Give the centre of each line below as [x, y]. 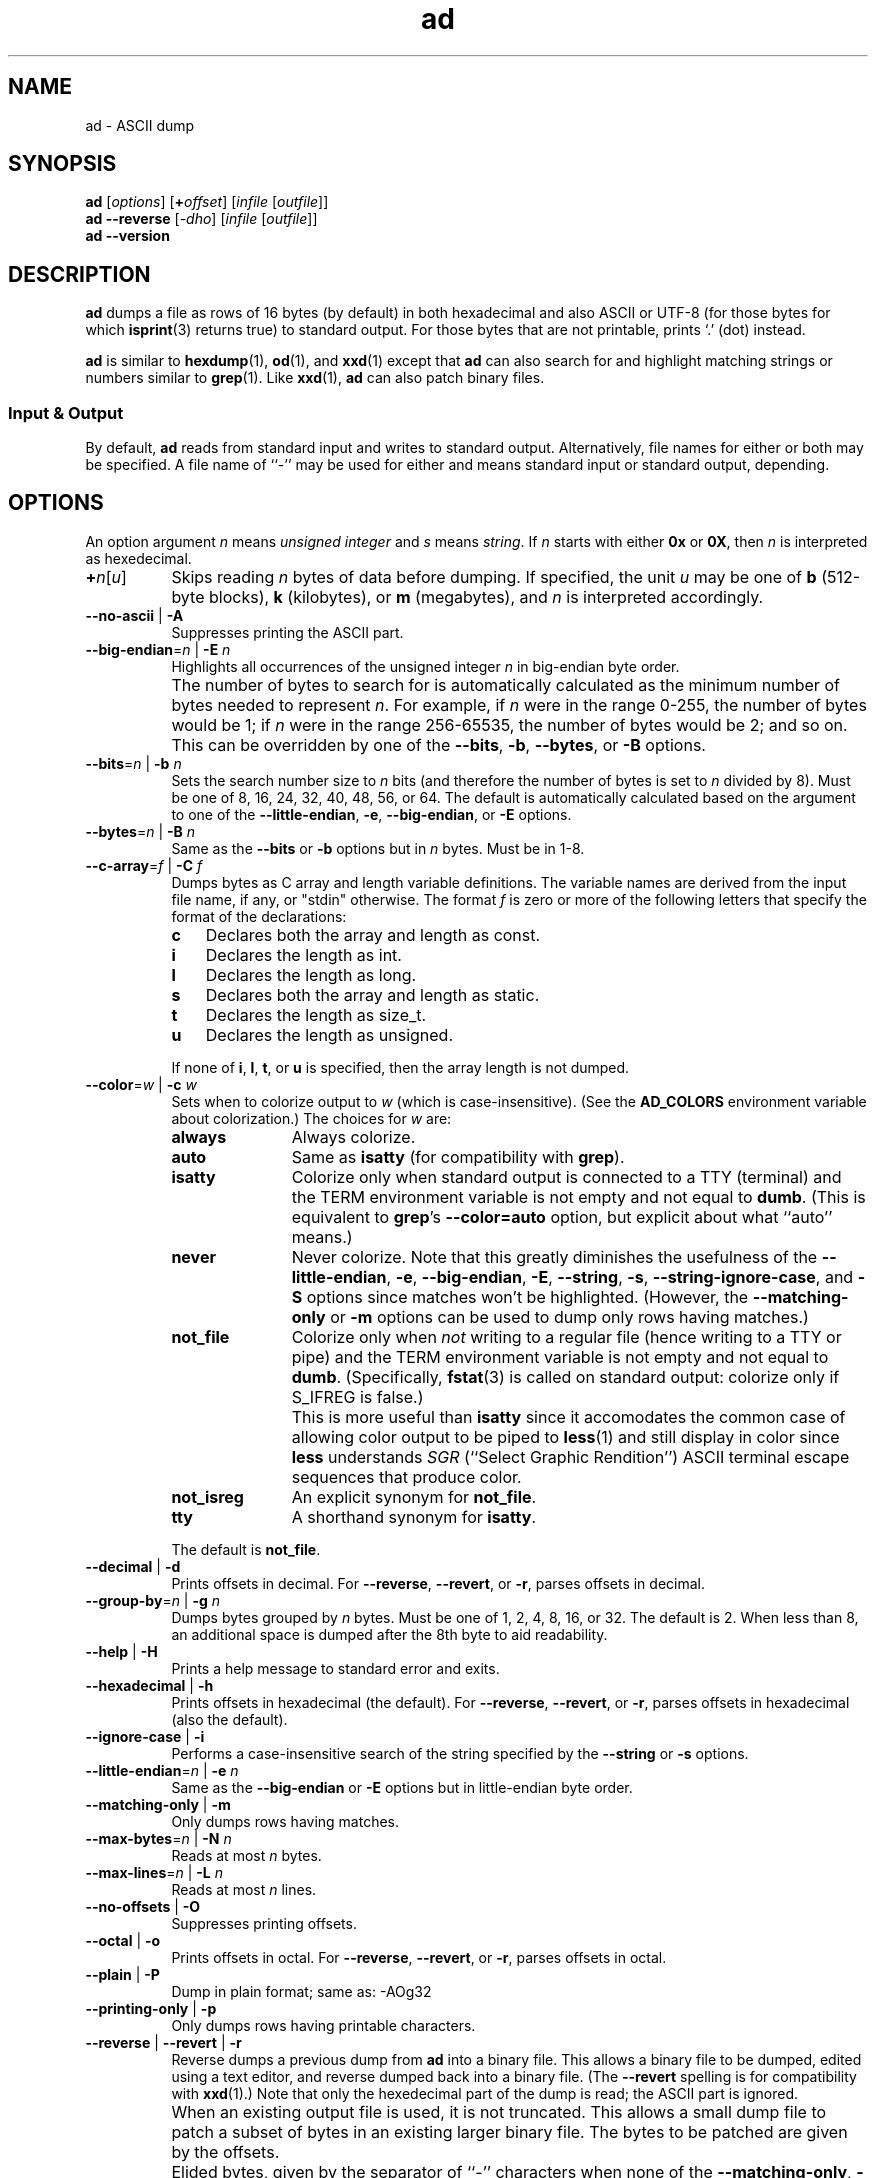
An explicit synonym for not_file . [414, 1496]
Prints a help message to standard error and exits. [335, 1668]
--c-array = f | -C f [144, 865]
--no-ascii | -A [134, 615]
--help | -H [121, 1651]
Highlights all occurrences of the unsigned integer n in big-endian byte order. [425, 666]
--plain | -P [122, 1974]
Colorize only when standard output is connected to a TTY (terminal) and [566, 1176]
